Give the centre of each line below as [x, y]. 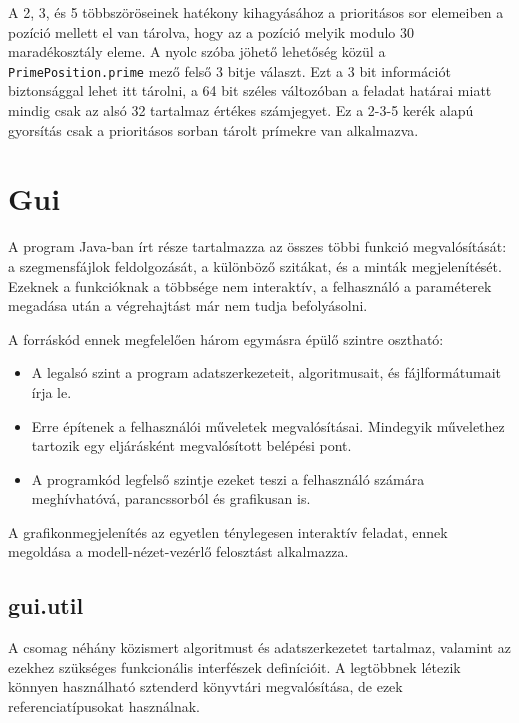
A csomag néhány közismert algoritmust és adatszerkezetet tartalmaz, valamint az [259, 647]
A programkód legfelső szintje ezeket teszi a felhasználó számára [228, 478]
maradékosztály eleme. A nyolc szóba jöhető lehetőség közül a [197, 51]
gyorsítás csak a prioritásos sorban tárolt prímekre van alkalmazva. [213, 129]
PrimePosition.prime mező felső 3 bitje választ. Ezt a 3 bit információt [229, 70]
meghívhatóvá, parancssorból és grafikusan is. [171, 498]
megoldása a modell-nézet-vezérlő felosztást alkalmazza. [178, 551]
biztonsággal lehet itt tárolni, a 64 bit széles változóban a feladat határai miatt [250, 90]
